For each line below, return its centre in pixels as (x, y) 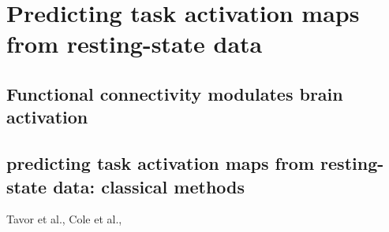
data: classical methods (149, 186)
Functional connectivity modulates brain (175, 93)
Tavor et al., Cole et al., (64, 219)
